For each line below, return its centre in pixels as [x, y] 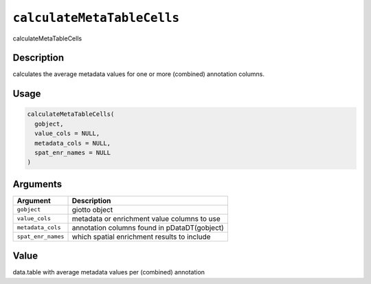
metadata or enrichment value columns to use [146, 218]
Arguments [37, 184]
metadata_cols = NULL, [73, 143]
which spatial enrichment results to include [141, 237]
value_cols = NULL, [67, 133]
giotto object [92, 209]
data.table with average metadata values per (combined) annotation [109, 272]
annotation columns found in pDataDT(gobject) [148, 228]
